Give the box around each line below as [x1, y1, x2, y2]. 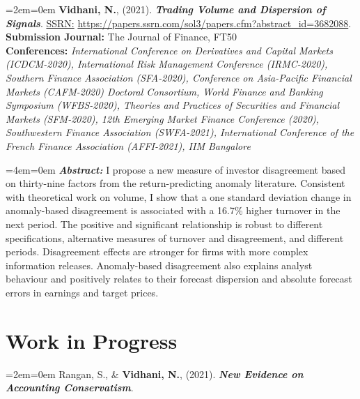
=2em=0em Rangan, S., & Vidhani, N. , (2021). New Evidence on [6, 366, 304, 381]
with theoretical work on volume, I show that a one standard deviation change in [6, 189, 352, 204]
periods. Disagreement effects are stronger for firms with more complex [6, 244, 308, 259]
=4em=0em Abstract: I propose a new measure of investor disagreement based [6, 162, 346, 176]
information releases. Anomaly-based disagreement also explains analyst [6, 257, 313, 272]
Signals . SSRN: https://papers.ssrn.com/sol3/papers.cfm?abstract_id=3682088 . [6, 15, 352, 30]
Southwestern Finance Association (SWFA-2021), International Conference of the [6, 125, 354, 140]
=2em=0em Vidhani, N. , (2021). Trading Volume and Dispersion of [6, 2, 326, 16]
